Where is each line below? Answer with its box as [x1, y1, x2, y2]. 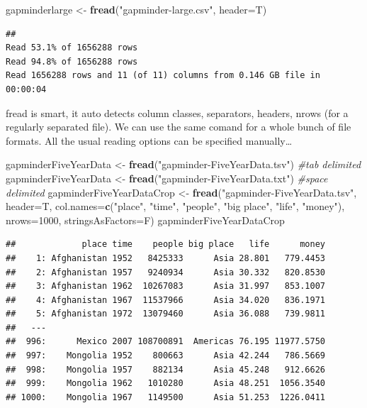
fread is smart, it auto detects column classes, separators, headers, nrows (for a [6, 105, 349, 120]
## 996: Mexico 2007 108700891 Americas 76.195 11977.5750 [6, 336, 326, 347]
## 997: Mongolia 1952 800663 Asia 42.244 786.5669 [6, 351, 326, 361]
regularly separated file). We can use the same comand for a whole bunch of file [6, 119, 351, 134]
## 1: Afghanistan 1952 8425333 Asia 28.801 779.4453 [6, 253, 326, 263]
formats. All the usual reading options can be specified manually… [6, 133, 293, 148]
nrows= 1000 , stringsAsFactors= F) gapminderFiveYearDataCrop [6, 212, 285, 227]
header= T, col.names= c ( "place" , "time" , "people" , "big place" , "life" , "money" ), [6, 199, 345, 214]
